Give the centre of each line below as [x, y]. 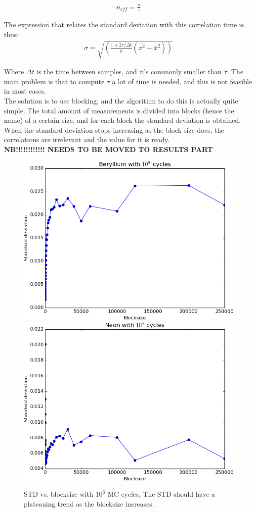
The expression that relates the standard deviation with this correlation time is [124, 25]
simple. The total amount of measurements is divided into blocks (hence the [119, 110]
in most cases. [25, 91]
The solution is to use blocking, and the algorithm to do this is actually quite [121, 100]
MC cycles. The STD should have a [161, 494]
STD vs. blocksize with [59, 494]
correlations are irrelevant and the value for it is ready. [87, 139]
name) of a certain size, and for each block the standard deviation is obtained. [123, 120]
